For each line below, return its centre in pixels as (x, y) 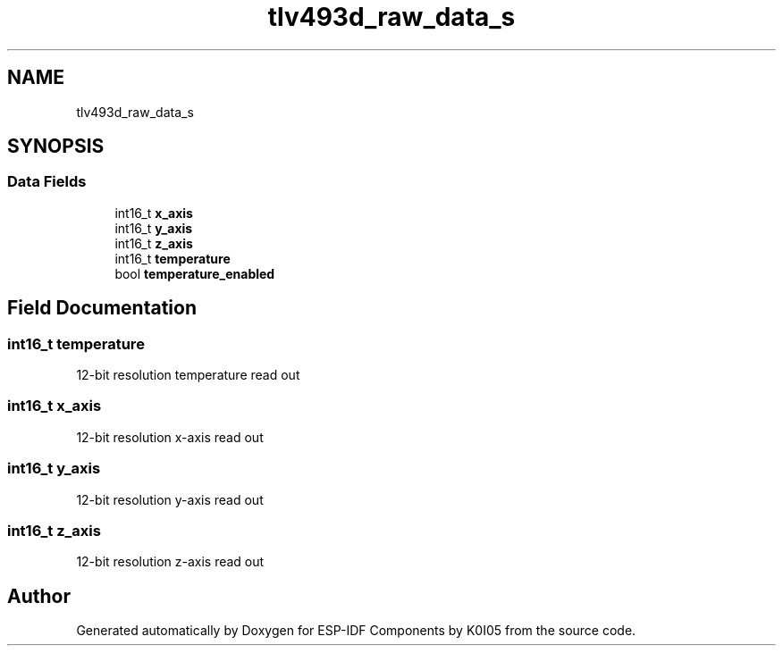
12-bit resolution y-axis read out (170, 499)
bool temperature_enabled (195, 273)
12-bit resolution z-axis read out (170, 562)
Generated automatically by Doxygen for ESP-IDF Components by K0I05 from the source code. (356, 631)
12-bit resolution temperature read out (188, 375)
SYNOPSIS (56, 147)
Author (39, 596)
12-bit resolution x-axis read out (170, 437)
